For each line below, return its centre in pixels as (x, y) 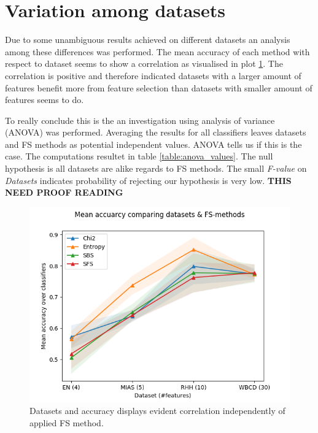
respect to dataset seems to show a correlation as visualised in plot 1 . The (144, 63)
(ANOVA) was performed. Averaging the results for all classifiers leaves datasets (156, 132)
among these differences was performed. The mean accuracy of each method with (157, 51)
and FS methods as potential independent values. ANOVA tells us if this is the (153, 144)
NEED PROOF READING (64, 192)
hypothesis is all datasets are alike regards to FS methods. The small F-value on (156, 168)
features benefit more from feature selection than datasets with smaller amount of (159, 87)
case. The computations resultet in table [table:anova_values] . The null (139, 156)
